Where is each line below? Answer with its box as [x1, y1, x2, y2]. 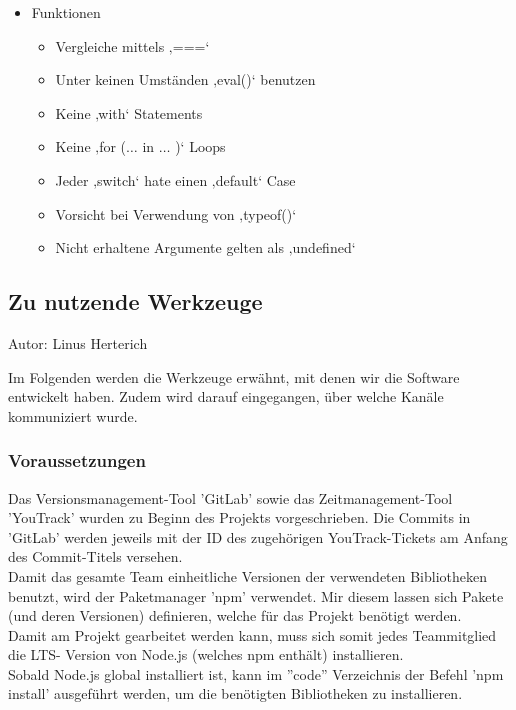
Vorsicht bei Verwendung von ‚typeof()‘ [55, 203, 297, 224]
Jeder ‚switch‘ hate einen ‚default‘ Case [55, 169, 296, 190]
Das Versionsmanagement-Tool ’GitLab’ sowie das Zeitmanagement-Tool [8, 487, 453, 508]
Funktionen [31, 2, 101, 22]
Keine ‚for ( [55, 136, 127, 157]
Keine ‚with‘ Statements [55, 102, 203, 123]
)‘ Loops [175, 136, 226, 157]
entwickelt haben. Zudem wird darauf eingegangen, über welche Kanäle [8, 386, 444, 407]
